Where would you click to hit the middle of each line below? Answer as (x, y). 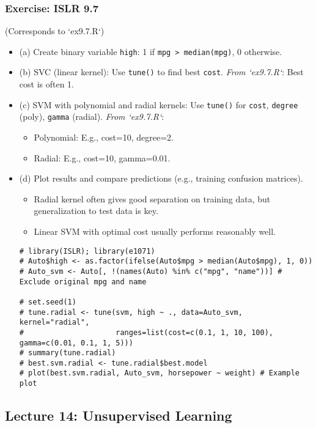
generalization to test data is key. (96, 211)
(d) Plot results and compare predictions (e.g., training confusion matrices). (161, 178)
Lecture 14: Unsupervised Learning (119, 415)
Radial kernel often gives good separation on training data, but (152, 198)
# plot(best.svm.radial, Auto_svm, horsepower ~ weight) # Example (159, 373)
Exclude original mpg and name (83, 282)
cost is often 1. (46, 84)
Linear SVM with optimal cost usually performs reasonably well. (155, 231)
